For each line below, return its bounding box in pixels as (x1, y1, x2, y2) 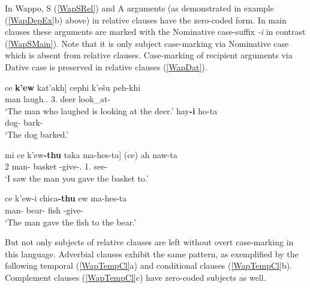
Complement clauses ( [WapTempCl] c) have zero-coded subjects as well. (5, 271, 266, 283)
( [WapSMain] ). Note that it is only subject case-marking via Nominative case (5, 37, 289, 49)
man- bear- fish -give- (5, 203, 84, 216)
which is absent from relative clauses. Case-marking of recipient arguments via (5, 49, 293, 61)
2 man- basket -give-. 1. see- (5, 160, 108, 173)
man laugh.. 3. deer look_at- (5, 93, 111, 105)
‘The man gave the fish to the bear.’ (5, 215, 137, 228)
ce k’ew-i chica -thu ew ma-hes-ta (5, 192, 127, 204)
